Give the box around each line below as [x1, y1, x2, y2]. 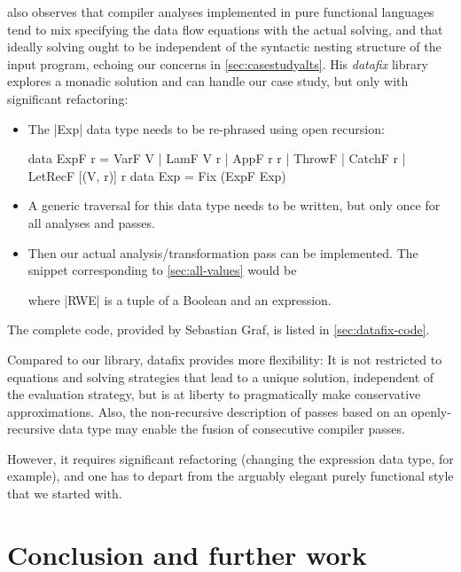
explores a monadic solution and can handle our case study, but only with [7, 72, 409, 90]
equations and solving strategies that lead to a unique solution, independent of [7, 367, 434, 386]
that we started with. [7, 484, 122, 503]
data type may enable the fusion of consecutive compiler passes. [59, 419, 405, 438]
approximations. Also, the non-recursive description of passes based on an [7, 402, 408, 420]
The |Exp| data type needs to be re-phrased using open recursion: [27, 119, 385, 137]
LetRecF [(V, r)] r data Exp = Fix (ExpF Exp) [27, 166, 286, 184]
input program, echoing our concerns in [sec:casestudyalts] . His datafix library [7, 54, 428, 73]
